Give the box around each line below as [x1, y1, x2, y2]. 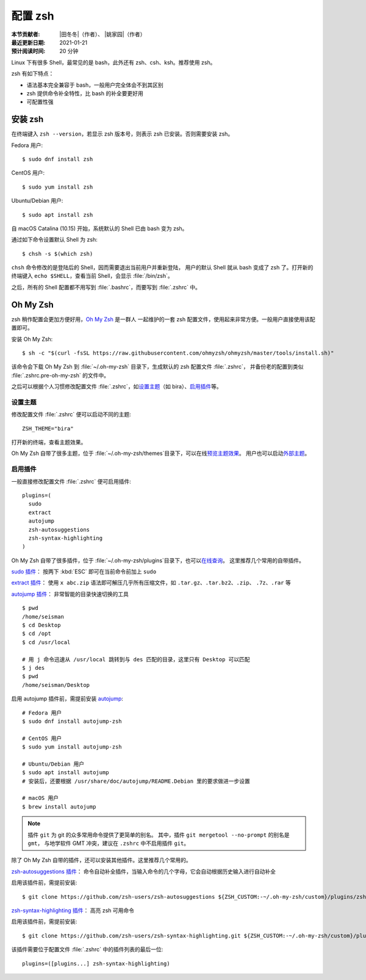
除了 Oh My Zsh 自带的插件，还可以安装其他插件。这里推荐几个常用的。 [11, 857, 192, 864]
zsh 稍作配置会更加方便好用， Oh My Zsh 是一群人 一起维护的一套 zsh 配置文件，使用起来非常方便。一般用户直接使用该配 [11, 315, 315, 323]
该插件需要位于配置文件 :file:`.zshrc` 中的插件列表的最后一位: [11, 946, 163, 953]
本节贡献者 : [11, 31, 40, 38]
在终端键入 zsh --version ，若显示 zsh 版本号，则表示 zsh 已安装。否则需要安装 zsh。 [11, 130, 234, 137]
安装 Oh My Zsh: [11, 335, 53, 343]
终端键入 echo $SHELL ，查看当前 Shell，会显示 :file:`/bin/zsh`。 [11, 272, 173, 280]
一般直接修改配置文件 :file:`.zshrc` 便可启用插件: [11, 477, 131, 485]
